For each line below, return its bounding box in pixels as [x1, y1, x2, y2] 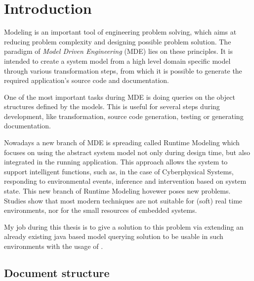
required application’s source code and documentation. [4, 75, 169, 85]
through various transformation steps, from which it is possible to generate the [4, 65, 242, 76]
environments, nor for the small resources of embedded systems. [4, 205, 197, 215]
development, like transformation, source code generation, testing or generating [4, 111, 244, 121]
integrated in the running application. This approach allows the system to [4, 157, 228, 167]
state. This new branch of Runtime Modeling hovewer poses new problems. [4, 186, 231, 196]
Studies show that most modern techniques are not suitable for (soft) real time [4, 195, 243, 205]
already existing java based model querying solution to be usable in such [4, 231, 223, 241]
